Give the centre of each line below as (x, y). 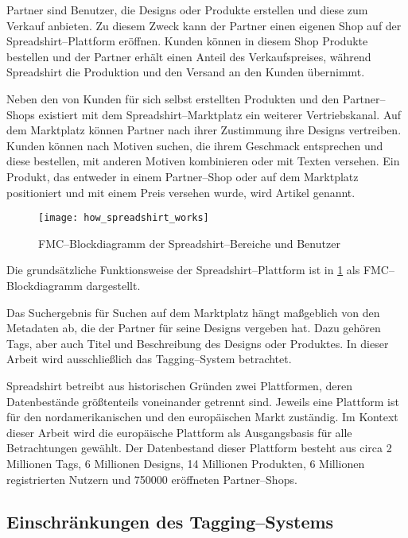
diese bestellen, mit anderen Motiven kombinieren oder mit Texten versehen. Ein (203, 161)
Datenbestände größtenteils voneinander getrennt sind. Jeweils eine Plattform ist (203, 401)
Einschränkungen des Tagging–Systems (170, 522)
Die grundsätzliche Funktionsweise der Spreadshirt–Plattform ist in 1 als (183, 270)
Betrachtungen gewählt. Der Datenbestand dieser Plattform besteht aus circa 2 (199, 448)
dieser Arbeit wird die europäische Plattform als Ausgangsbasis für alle (179, 432)
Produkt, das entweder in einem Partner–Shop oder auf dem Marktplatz (183, 176)
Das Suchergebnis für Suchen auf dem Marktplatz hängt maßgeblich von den (193, 312)
